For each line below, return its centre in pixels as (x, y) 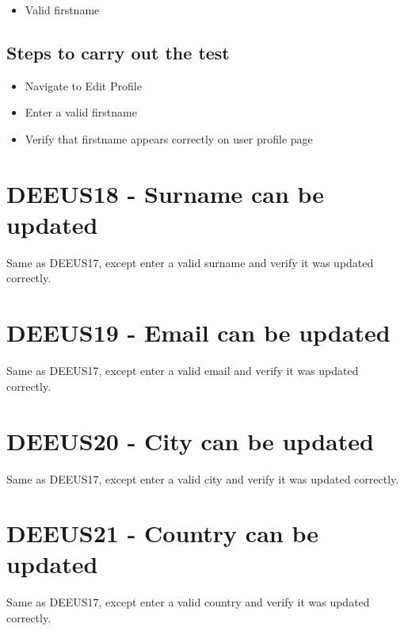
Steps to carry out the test (118, 52)
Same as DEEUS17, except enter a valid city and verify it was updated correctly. (203, 478)
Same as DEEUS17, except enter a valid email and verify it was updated (183, 371)
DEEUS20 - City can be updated (190, 440)
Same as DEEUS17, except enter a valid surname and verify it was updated (190, 262)
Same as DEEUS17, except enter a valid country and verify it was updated (188, 602)
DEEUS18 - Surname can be (166, 193)
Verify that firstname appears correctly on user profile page (169, 138)
